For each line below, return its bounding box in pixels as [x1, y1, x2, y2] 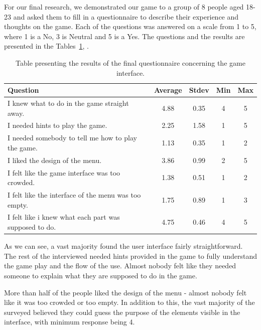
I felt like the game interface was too [8, 167, 120, 178]
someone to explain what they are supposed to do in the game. [4, 270, 197, 280]
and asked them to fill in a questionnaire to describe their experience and [13, 11, 239, 22]
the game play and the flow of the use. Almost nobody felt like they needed [4, 260, 236, 271]
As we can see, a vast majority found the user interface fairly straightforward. [4, 241, 243, 251]
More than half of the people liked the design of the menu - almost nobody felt [4, 287, 247, 297]
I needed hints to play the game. [8, 120, 107, 130]
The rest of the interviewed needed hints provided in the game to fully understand [4, 250, 257, 261]
